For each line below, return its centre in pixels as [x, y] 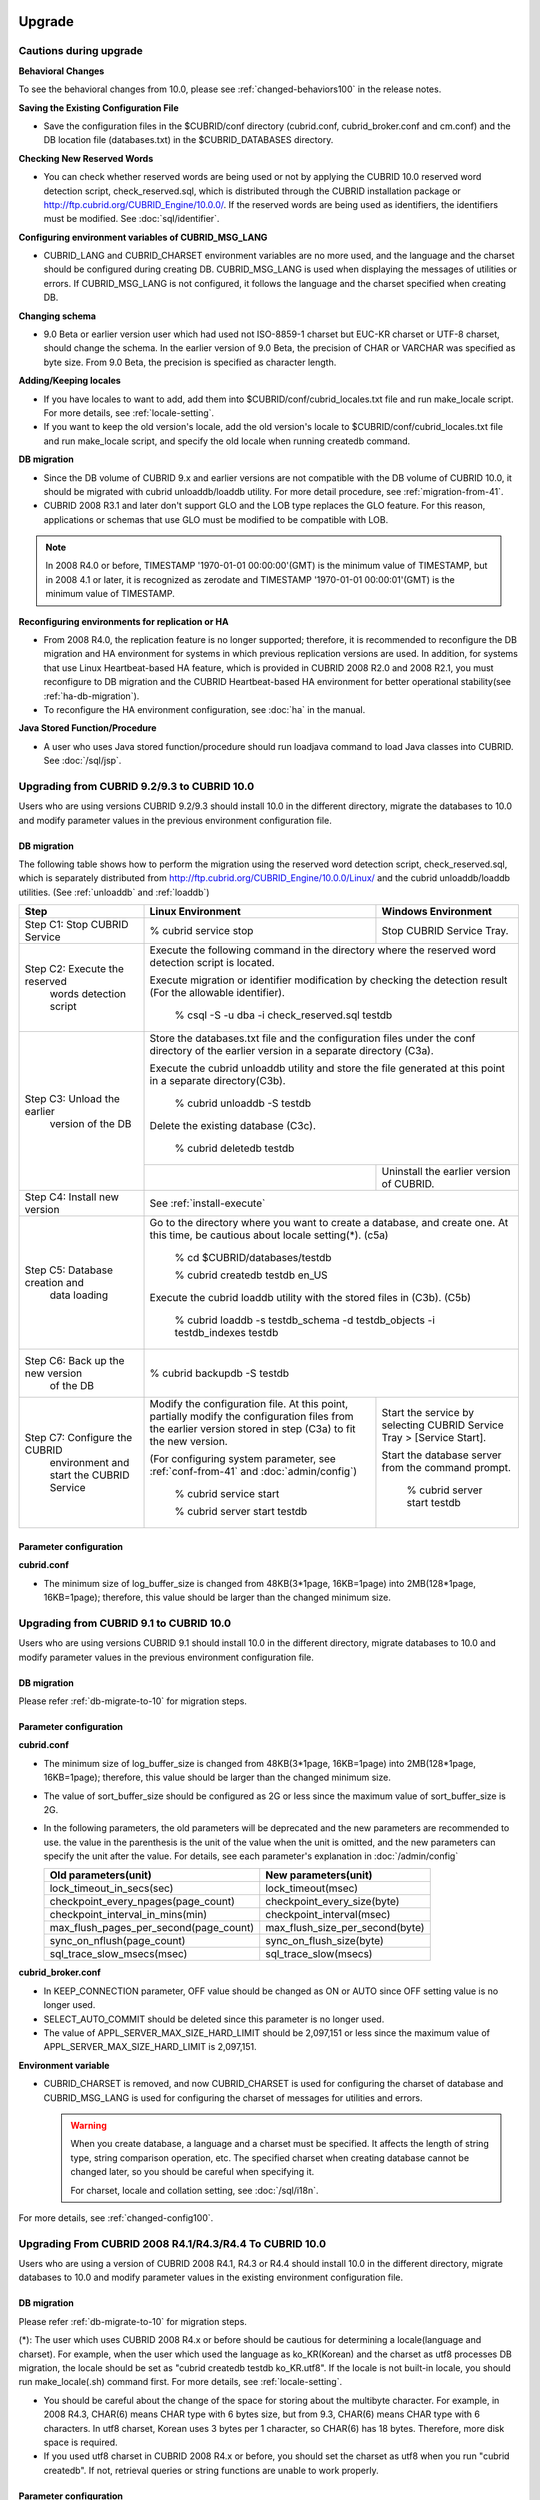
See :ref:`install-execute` [207, 1203]
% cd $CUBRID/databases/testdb [253, 1258]
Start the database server [441, 1455]
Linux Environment [195, 912]
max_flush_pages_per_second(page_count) [152, 1928]
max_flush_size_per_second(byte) [345, 1928]
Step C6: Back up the [74, 1361]
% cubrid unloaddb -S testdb [243, 1103]
